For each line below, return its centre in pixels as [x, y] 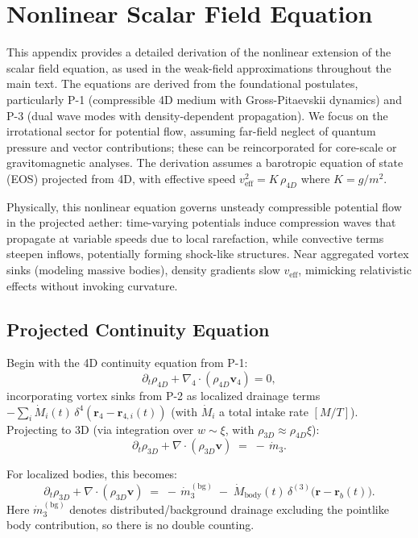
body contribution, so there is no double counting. [130, 525]
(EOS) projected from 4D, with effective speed [121, 178]
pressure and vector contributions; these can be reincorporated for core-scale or [202, 146]
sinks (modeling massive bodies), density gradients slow [143, 270]
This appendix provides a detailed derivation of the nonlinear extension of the [199, 52]
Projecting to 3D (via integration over [100, 429]
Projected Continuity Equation [138, 329]
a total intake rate [264, 411]
